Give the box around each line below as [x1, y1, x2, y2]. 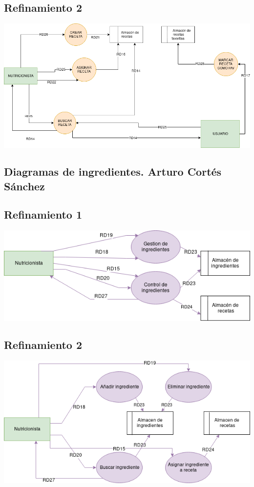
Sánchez [4, 178, 45, 193]
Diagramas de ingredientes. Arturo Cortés [4, 164, 222, 179]
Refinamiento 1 [4, 207, 82, 222]
